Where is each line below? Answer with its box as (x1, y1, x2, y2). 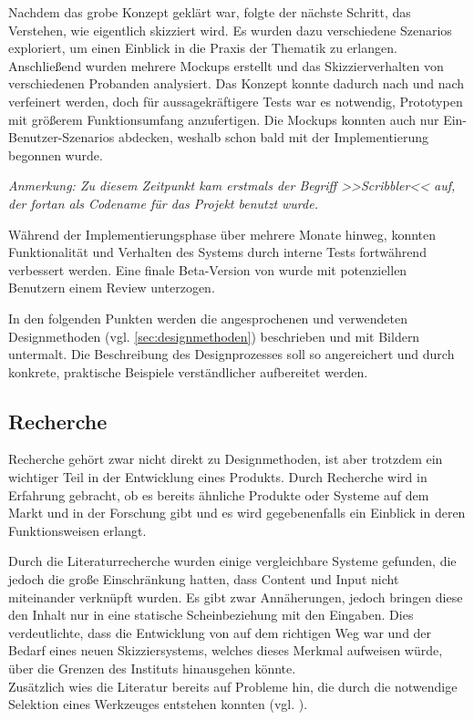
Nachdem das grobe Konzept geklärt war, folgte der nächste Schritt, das (8, 3, 411, 21)
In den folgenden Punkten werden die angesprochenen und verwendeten (8, 308, 407, 327)
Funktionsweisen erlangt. (8, 520, 147, 540)
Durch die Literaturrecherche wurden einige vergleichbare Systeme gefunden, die (8, 551, 457, 571)
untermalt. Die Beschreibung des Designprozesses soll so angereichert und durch (8, 345, 455, 364)
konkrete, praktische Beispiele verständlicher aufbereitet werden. (8, 362, 368, 381)
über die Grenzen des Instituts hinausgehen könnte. (8, 659, 296, 678)
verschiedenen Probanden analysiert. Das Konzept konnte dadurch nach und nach (8, 74, 465, 93)
